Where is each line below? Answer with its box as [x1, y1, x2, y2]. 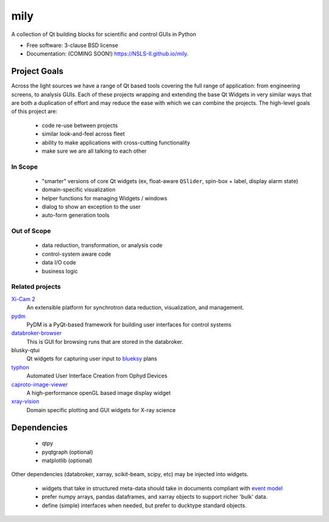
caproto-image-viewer [11, 380, 68, 388]
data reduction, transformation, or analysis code [41, 242, 163, 249]
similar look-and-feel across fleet [41, 130, 125, 137]
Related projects [11, 283, 61, 291]
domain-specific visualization [41, 186, 116, 194]
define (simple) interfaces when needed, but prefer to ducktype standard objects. [41, 501, 247, 509]
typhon [11, 363, 30, 371]
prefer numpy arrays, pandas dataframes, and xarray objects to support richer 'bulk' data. [41, 493, 268, 501]
